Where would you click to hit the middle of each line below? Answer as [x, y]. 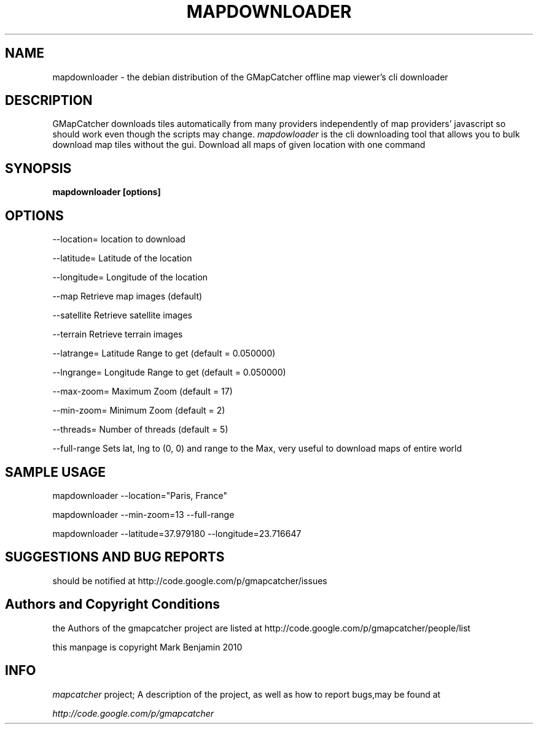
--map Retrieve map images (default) [127, 296]
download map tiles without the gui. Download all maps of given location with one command [239, 145]
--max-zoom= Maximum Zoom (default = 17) [142, 391]
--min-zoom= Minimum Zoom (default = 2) [139, 411]
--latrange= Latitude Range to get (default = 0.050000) [164, 353]
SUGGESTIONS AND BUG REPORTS [115, 557]
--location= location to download [119, 239]
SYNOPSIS [38, 168]
